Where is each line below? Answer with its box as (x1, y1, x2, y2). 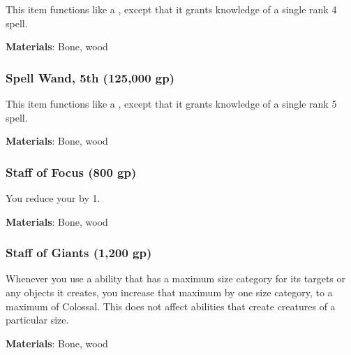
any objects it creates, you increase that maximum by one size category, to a (6, 285, 333, 299)
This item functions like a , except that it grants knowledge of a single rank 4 (6, 2, 337, 16)
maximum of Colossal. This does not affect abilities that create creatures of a (6, 298, 336, 313)
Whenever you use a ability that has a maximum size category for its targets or (6, 271, 346, 286)
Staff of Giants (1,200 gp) (6, 244, 152, 261)
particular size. (6, 312, 69, 327)
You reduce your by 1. (6, 191, 100, 205)
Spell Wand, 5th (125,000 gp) (6, 68, 175, 86)
